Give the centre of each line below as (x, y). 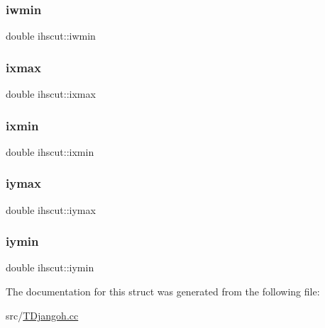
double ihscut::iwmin (51, 36)
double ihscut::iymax (51, 209)
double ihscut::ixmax (51, 94)
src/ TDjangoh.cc (42, 315)
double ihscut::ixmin (50, 151)
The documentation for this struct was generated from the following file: (163, 292)
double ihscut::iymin (50, 267)
